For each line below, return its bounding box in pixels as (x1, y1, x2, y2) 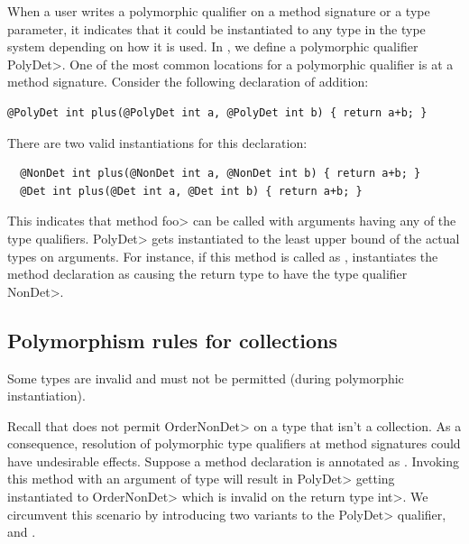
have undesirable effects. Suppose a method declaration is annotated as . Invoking (7, 451, 459, 470)
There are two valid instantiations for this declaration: (7, 133, 308, 152)
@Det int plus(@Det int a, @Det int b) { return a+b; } (20, 184, 363, 198)
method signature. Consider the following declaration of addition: (7, 72, 369, 91)
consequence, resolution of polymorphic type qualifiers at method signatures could (7, 434, 461, 453)
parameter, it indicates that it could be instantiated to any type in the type (7, 19, 426, 38)
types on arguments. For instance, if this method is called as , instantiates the (7, 246, 438, 265)
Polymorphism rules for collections (7, 326, 338, 354)
